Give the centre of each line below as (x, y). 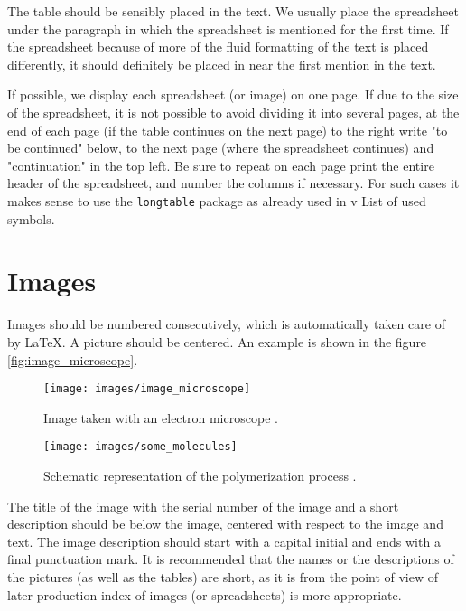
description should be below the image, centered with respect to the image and (225, 524)
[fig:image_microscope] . (73, 359)
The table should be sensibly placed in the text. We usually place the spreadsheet (233, 11)
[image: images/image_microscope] (147, 389)
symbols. (31, 218)
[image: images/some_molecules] (140, 447)
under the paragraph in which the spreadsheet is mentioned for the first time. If (228, 28)
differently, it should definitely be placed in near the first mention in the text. (222, 64)
